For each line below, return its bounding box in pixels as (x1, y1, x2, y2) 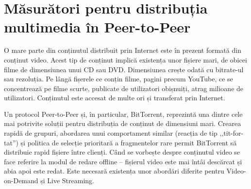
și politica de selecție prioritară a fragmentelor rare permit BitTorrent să (20, 137, 237, 147)
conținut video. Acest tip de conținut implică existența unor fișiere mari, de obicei (4, 54, 247, 64)
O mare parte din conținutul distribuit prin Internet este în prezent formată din (4, 45, 241, 55)
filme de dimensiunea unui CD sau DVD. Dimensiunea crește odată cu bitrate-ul (4, 64, 244, 74)
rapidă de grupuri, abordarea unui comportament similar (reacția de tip (4, 128, 218, 138)
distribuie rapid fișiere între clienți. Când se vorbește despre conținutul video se (4, 147, 240, 157)
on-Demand (4, 175, 38, 186)
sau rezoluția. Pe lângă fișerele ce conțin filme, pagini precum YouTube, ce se (4, 74, 233, 84)
